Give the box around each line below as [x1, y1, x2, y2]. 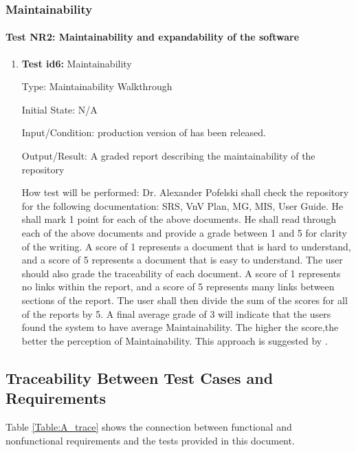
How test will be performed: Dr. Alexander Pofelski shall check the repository [21, 185, 349, 200]
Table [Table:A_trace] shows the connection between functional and [5, 419, 292, 433]
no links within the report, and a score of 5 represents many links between [21, 279, 335, 294]
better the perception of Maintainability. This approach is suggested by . [21, 333, 328, 347]
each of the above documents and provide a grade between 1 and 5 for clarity [21, 225, 347, 239]
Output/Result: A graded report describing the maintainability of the [21, 149, 315, 163]
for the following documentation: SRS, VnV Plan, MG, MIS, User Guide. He [21, 198, 344, 213]
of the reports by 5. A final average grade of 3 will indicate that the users [21, 306, 331, 321]
